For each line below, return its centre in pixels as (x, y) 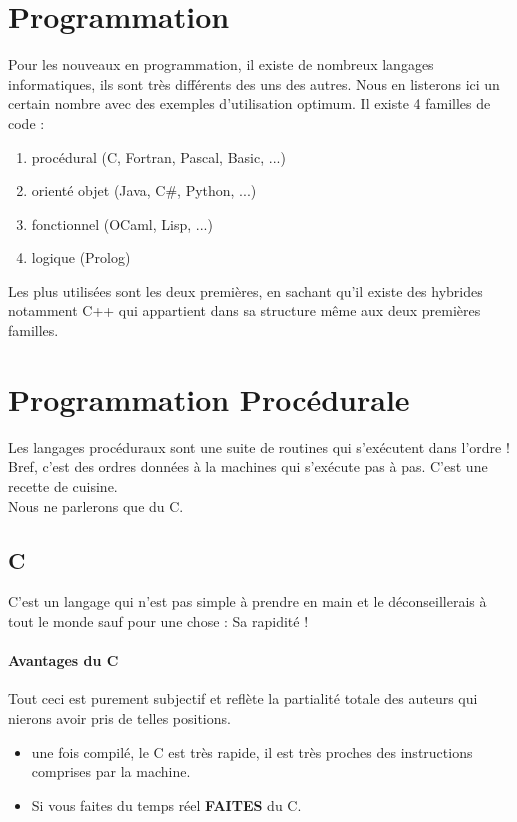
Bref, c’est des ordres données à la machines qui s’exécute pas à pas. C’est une (248, 466)
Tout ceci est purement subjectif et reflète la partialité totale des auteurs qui (243, 698)
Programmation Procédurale (209, 398)
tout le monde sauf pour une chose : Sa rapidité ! (158, 620)
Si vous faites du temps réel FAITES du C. (166, 804)
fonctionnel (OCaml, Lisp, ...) (122, 223)
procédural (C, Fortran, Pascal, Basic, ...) (158, 156)
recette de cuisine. (63, 485)
